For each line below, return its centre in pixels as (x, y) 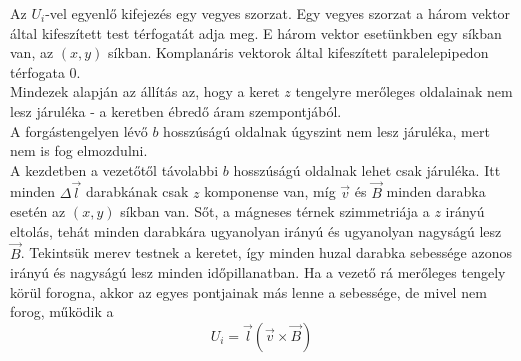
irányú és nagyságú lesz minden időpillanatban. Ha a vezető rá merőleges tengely (258, 272)
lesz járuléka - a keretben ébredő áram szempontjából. (176, 110)
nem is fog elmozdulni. (79, 150)
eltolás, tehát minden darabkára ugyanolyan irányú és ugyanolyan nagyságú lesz (256, 230)
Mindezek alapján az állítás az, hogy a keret (145, 91)
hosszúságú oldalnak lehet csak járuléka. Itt (367, 169)
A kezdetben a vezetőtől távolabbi (114, 169)
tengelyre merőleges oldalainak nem (404, 91)
